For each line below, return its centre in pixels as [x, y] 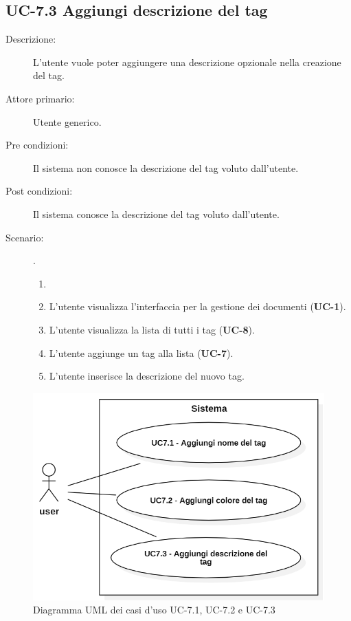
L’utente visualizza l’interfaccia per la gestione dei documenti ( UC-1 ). [197, 306]
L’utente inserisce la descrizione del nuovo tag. [147, 376]
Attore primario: [40, 98]
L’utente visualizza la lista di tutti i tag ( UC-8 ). [152, 329]
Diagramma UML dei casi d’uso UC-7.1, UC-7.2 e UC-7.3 [154, 610]
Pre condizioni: [37, 145]
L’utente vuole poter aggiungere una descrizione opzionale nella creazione [187, 62]
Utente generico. [67, 121]
